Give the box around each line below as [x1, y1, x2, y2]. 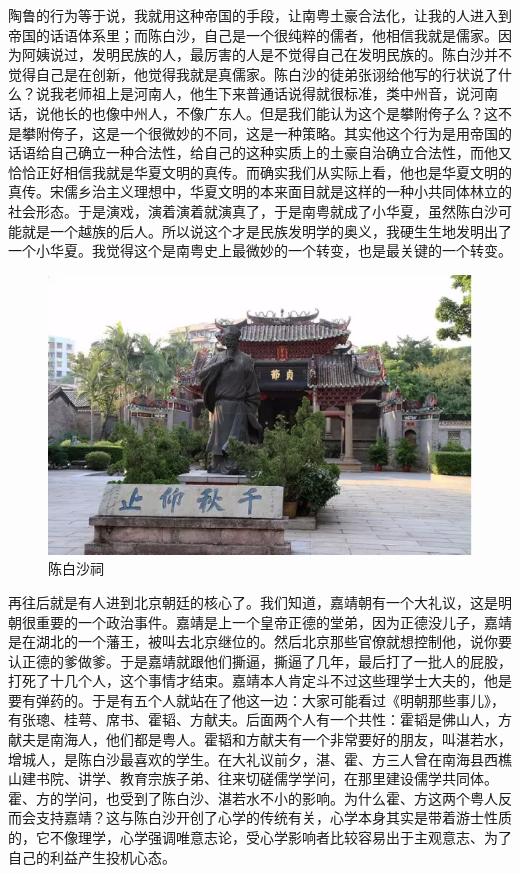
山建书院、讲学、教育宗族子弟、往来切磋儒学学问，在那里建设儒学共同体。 [8, 768, 498, 789]
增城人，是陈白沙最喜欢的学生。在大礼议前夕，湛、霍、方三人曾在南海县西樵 [8, 748, 512, 769]
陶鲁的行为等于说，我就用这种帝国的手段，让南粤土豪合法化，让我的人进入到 [8, 5, 512, 25]
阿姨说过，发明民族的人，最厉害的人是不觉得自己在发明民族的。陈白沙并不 [21, 44, 512, 65]
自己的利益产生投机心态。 [8, 846, 176, 867]
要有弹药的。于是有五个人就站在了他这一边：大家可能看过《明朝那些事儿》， [8, 689, 505, 710]
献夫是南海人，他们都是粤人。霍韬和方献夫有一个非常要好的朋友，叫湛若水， [8, 729, 512, 750]
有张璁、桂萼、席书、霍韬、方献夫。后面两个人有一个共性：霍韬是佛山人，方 [8, 709, 512, 730]
